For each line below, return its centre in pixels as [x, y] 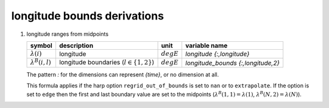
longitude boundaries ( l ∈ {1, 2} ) [107, 62]
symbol [41, 46]
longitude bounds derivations [88, 16]
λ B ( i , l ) [41, 62]
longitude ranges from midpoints [68, 34]
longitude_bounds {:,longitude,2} [232, 62]
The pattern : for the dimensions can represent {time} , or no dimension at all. [123, 74]
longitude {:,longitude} [218, 54]
